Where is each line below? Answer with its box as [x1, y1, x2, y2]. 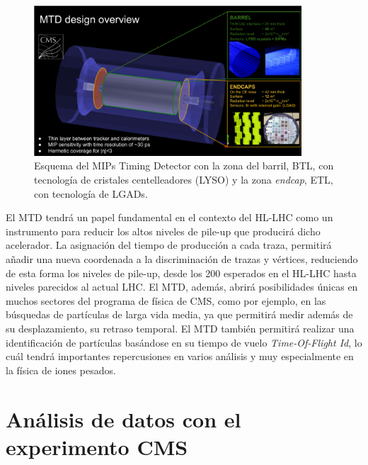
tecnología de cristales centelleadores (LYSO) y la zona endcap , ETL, [34, 172, 333, 187]
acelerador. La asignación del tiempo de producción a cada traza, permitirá [6, 237, 332, 252]
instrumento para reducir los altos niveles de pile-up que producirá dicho [6, 223, 321, 238]
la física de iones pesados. [6, 362, 116, 377]
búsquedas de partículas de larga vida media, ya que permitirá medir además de [6, 307, 353, 322]
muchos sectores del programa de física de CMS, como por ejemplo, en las [6, 293, 326, 308]
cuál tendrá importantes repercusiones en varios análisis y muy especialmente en [6, 349, 354, 364]
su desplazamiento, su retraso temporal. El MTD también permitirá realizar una [6, 320, 355, 335]
